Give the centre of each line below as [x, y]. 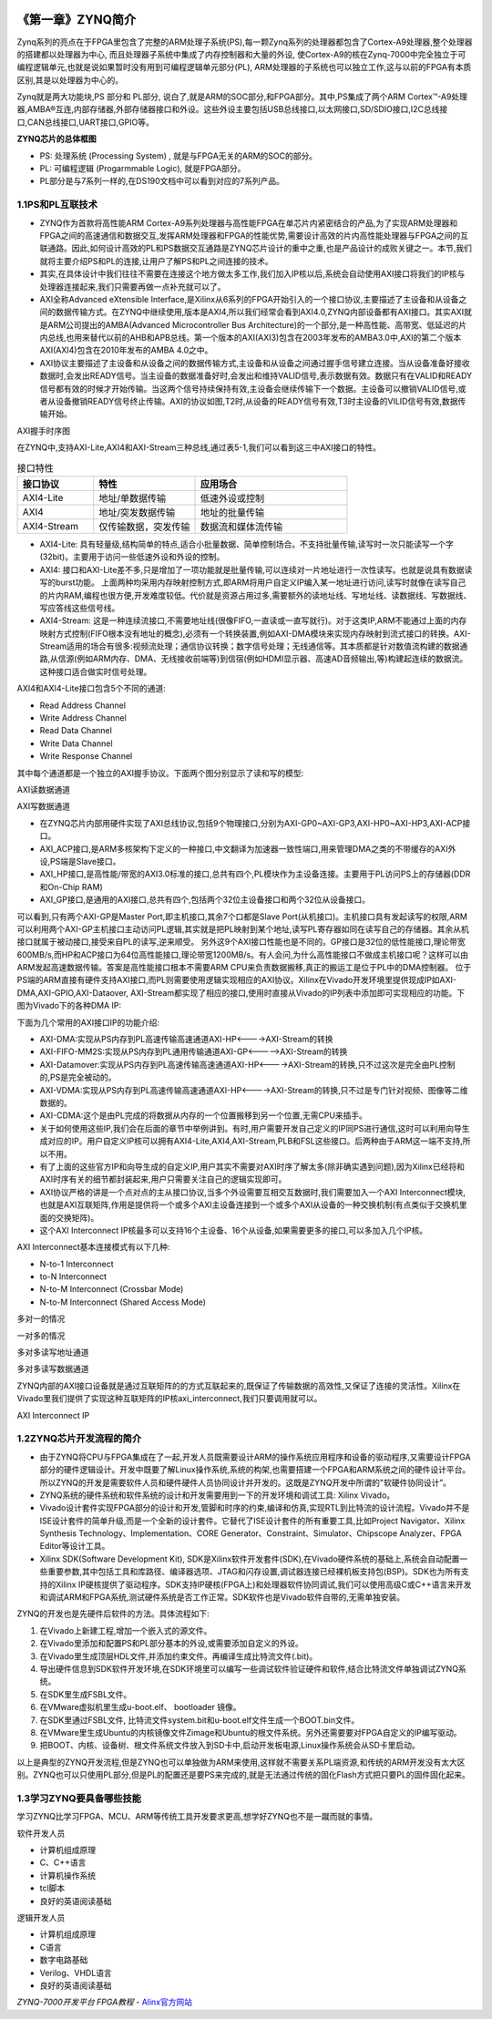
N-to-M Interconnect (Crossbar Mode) [112, 1289]
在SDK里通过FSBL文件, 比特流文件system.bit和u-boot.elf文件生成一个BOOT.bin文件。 [200, 1720]
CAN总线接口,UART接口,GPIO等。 [91, 122]
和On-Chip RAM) [72, 887]
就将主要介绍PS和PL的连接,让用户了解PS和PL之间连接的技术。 [156, 261]
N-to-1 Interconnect [77, 1264]
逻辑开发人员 [41, 1917]
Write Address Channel [83, 718]
